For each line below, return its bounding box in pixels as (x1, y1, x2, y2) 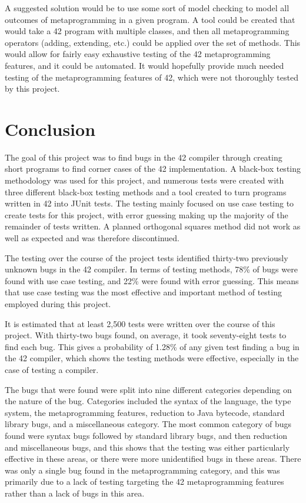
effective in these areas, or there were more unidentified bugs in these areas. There (5, 452, 301, 465)
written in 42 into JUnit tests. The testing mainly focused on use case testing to (5, 197, 294, 209)
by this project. (5, 82, 60, 95)
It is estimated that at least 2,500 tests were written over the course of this (5, 317, 275, 329)
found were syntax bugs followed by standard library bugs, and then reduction (5, 429, 288, 441)
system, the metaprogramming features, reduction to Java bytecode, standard (5, 406, 285, 418)
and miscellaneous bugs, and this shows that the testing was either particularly (5, 441, 290, 453)
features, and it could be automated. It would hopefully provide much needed (5, 59, 284, 71)
